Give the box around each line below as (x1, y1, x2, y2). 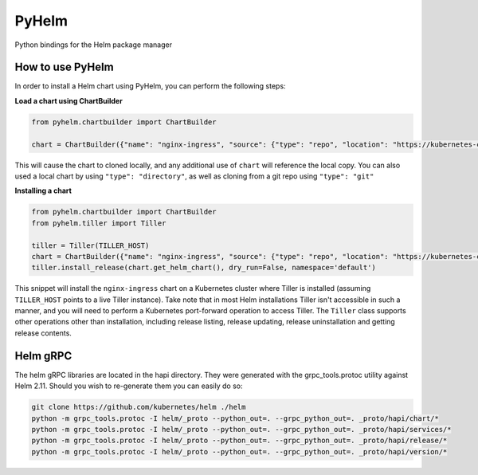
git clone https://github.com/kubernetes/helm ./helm (31, 402, 246, 412)
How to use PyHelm (14, 61, 115, 74)
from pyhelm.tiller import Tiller (31, 218, 167, 227)
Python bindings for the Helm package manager (14, 40, 173, 49)
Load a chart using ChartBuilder (14, 96, 123, 105)
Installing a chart (14, 186, 72, 195)
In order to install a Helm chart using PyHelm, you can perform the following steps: (14, 81, 286, 91)
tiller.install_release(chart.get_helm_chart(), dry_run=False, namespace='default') (31, 263, 376, 273)
